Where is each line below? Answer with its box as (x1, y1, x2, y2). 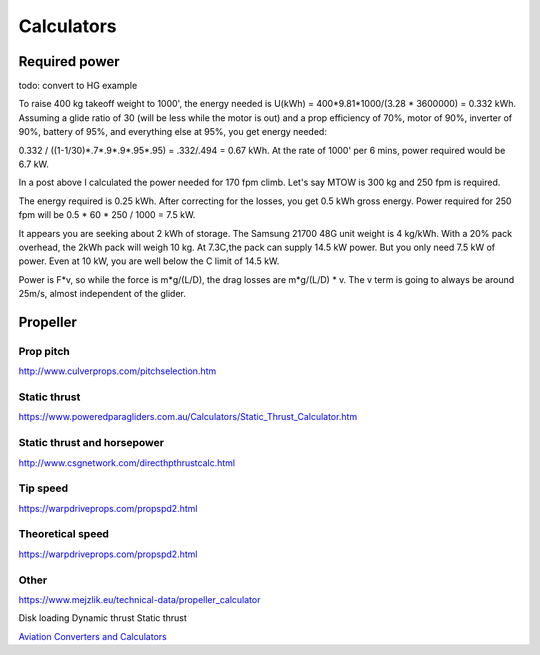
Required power (18, 53, 120, 70)
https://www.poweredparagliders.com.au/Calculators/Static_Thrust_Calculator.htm (18, 411, 358, 423)
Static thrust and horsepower (18, 436, 165, 450)
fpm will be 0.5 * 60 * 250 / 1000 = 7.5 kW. (18, 209, 196, 221)
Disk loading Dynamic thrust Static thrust (18, 612, 187, 624)
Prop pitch (18, 344, 70, 358)
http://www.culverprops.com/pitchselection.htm (18, 365, 217, 377)
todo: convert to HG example (18, 80, 138, 92)
